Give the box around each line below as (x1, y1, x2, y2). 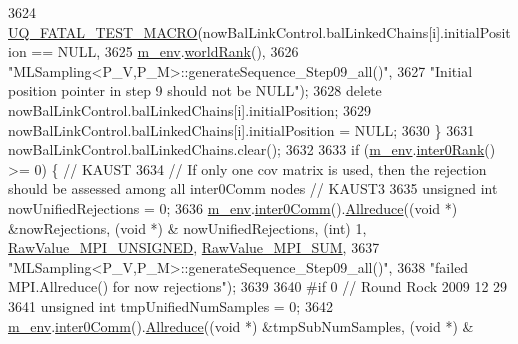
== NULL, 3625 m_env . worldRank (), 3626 (31, 41, 299, 62)
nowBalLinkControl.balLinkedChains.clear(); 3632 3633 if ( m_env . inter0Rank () (8, 139, 496, 160)
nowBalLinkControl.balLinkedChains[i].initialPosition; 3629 (8, 99, 372, 120)
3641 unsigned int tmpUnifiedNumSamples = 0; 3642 (8, 295, 333, 316)
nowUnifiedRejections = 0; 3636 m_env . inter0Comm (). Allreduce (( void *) (8, 197, 458, 218)
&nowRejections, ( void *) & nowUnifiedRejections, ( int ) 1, (8, 217, 367, 238)
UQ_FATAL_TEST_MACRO (8, 21, 198, 42)
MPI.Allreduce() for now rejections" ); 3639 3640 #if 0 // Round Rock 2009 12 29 (8, 276, 508, 297)
